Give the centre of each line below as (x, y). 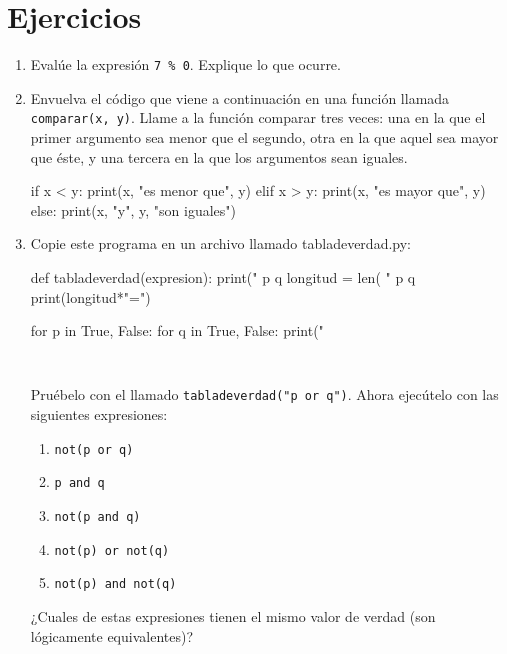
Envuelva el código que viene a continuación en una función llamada (240, 97)
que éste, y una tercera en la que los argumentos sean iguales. (219, 156)
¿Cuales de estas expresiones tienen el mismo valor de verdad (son (233, 615)
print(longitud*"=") (90, 296)
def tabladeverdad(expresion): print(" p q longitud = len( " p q (223, 277)
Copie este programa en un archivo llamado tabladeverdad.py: (220, 243)
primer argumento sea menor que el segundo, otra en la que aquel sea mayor (264, 137)
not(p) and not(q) (115, 584)
